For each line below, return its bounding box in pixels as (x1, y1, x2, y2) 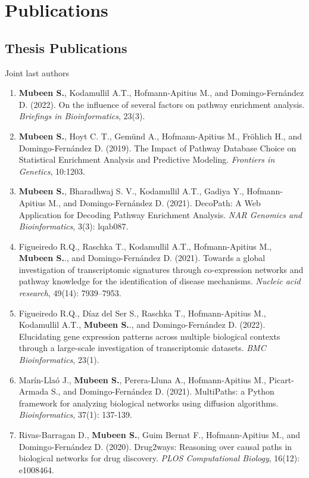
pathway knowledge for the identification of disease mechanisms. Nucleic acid (18, 275, 301, 287)
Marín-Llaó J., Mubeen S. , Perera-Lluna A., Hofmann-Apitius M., (18, 373, 266, 386)
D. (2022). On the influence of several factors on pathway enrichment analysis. (18, 98, 305, 110)
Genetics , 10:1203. (18, 164, 85, 177)
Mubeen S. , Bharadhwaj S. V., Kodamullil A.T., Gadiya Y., (18, 185, 244, 197)
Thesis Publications (5, 38, 127, 57)
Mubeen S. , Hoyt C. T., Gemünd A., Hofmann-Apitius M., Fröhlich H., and (18, 129, 302, 142)
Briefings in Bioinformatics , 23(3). (18, 110, 145, 122)
